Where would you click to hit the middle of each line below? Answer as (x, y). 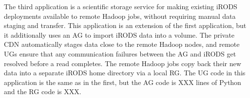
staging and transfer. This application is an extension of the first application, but (125, 25)
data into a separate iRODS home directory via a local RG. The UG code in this (125, 73)
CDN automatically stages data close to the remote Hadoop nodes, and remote (122, 44)
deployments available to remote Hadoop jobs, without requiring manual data (120, 16)
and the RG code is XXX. (43, 91)
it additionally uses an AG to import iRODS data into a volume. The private (119, 35)
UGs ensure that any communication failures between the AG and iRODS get (120, 53)
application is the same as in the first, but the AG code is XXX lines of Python (123, 82)
